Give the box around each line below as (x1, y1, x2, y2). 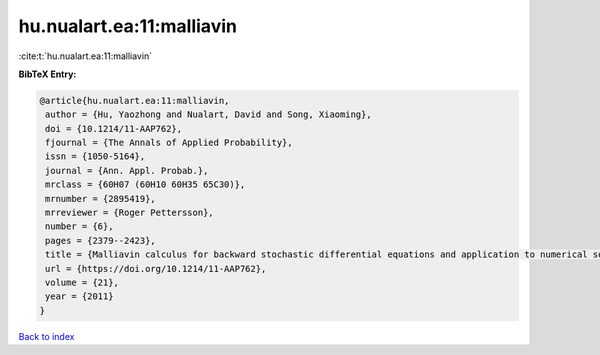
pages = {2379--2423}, (45, 235, 157, 246)
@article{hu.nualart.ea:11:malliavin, (39, 95, 230, 106)
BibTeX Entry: (18, 68, 77, 80)
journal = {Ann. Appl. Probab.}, (45, 165, 209, 176)
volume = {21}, (45, 277, 120, 288)
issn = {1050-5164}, (45, 151, 146, 162)
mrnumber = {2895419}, (45, 193, 157, 204)
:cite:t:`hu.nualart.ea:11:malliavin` (18, 50, 153, 62)
